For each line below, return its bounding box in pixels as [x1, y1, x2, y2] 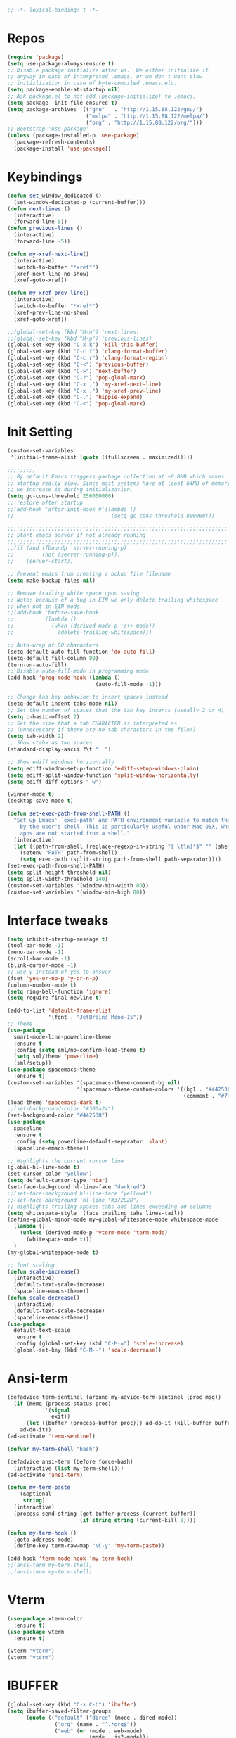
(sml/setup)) [13, 1060, 52, 1067]
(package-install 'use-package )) [13, 145, 112, 153]
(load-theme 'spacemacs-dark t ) [7, 1098, 102, 1106]
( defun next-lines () [7, 205, 71, 213]
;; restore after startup [7, 500, 83, 507]
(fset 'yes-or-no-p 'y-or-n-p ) [7, 975, 99, 982]
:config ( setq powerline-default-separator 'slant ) [13, 1138, 169, 1145]
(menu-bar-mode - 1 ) [7, 949, 65, 956]
